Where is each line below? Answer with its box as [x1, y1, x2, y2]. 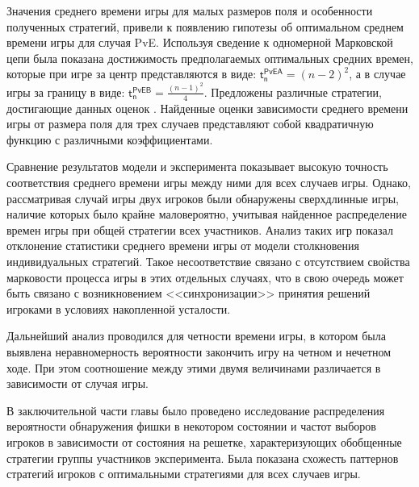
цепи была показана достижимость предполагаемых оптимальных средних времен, [6, 49, 413, 66]
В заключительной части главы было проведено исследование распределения [6, 402, 385, 418]
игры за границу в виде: [6, 83, 125, 100]
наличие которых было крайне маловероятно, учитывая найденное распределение [6, 206, 407, 223]
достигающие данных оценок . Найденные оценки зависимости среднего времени [6, 99, 409, 116]
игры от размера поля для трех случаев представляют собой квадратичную [6, 115, 374, 132]
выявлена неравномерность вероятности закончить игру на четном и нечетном [6, 343, 392, 360]
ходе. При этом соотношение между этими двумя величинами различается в [6, 359, 381, 376]
